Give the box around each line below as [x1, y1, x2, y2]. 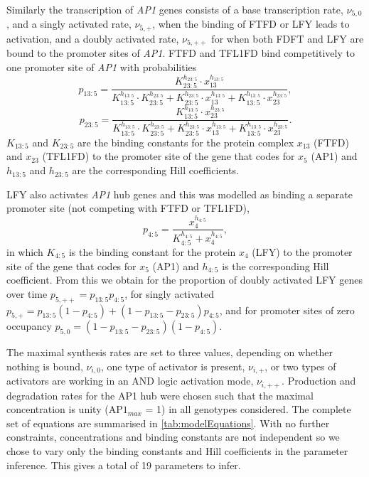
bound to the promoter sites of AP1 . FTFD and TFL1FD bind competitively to [6, 45, 355, 60]
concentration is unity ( [6, 402, 109, 417]
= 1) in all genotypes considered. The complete [145, 402, 351, 417]
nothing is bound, [6, 358, 83, 373]
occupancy [6, 318, 52, 333]
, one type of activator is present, [100, 358, 245, 373]
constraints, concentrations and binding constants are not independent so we [6, 429, 340, 444]
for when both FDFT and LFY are [211, 31, 364, 45]
